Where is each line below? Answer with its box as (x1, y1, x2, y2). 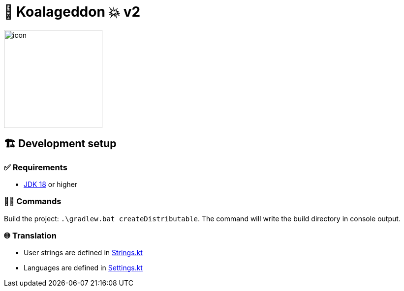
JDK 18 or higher (24, 180, 78, 188)
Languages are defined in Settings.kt (24, 264, 143, 272)
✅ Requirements (4, 162, 67, 172)
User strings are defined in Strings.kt (24, 248, 143, 257)
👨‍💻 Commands (4, 196, 62, 207)
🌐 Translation (4, 231, 57, 241)
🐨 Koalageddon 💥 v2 (4, 3, 141, 20)
